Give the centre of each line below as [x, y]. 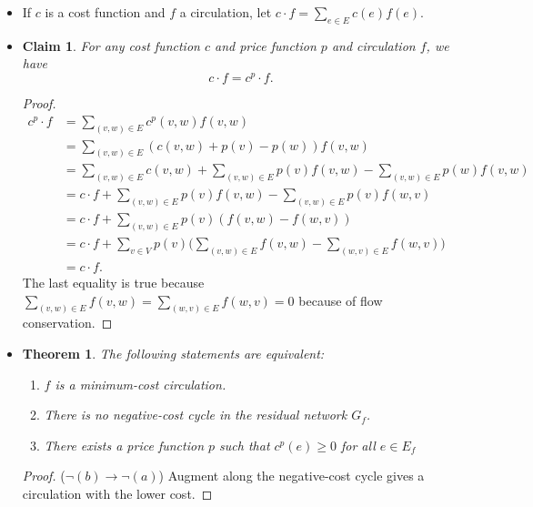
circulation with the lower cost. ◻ [117, 494]
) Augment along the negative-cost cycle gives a [292, 476]
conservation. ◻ [67, 323]
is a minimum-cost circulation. [141, 384]
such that [245, 445]
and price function [266, 45]
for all [358, 445]
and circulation [373, 45]
